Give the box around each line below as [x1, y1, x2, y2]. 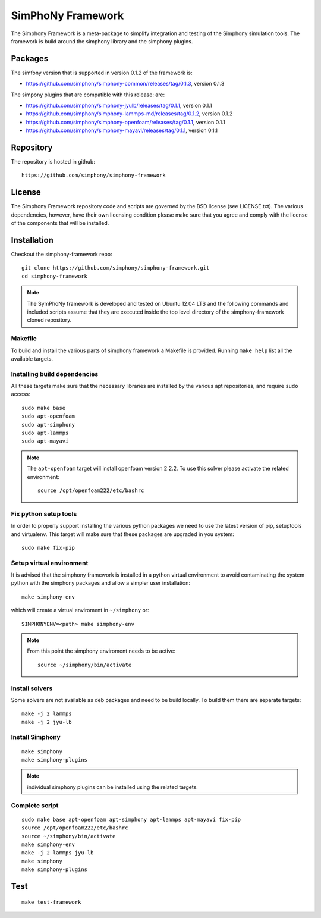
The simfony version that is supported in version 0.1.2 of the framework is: [11, 69, 193, 76]
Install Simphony [11, 733, 61, 741]
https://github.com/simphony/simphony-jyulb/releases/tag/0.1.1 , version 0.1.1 [26, 102, 212, 109]
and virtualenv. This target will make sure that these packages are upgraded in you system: [11, 530, 234, 538]
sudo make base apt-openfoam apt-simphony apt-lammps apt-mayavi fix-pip [21, 816, 241, 823]
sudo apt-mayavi [21, 438, 69, 444]
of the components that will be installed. [11, 220, 109, 227]
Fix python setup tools [11, 509, 77, 518]
